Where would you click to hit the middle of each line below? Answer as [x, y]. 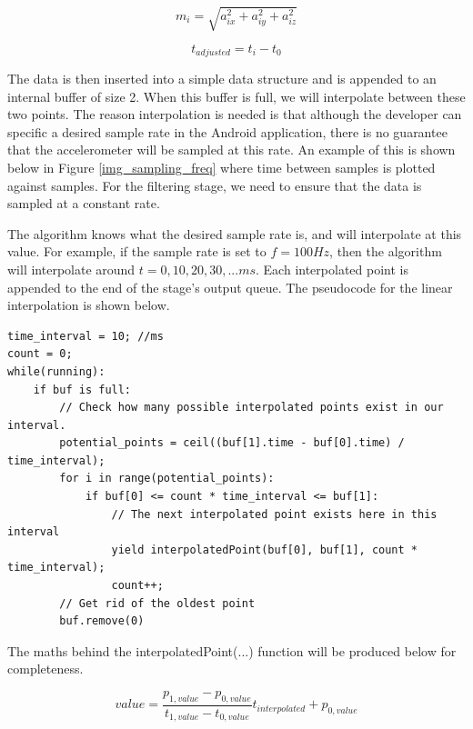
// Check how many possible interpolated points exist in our [252, 408]
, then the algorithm [386, 251]
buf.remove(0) [102, 621]
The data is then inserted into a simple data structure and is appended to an [222, 78]
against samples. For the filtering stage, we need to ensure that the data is [215, 185]
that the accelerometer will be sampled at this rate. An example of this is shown [231, 150]
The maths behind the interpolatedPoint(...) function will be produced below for [232, 650]
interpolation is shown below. [89, 305]
